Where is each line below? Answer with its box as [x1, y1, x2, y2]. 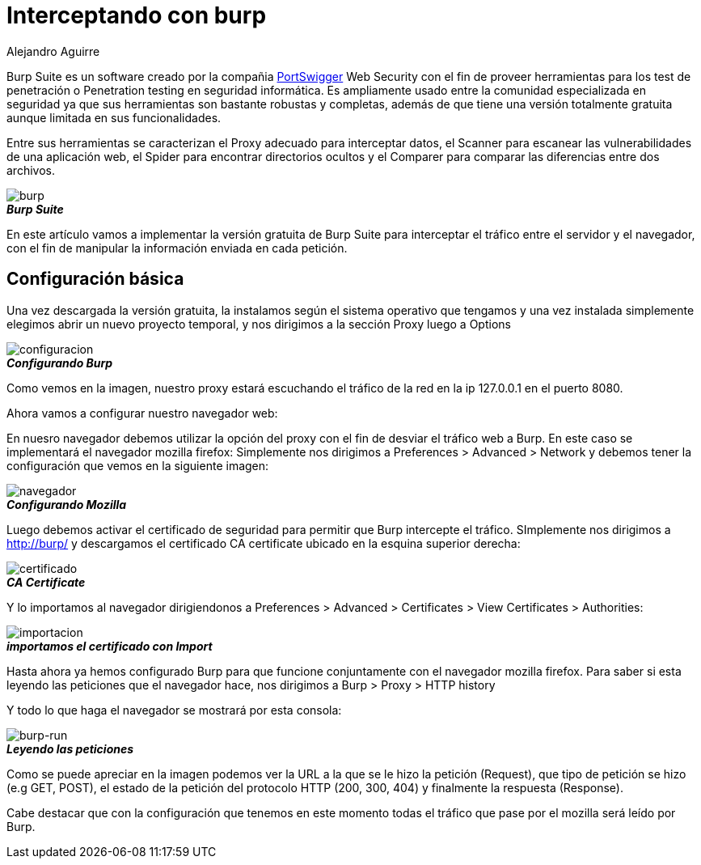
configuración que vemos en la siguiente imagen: [6, 458, 269, 473]
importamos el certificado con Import [6, 638, 213, 653]
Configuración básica [6, 269, 184, 290]
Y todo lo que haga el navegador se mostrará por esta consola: [6, 702, 342, 717]
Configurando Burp [6, 355, 113, 370]
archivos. [6, 163, 55, 177]
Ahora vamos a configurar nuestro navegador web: [6, 405, 278, 420]
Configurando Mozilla [6, 497, 127, 511]
